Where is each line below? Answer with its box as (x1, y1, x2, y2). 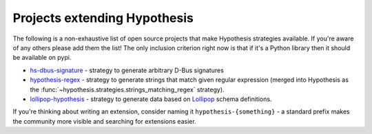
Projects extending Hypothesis (12, 10, 194, 25)
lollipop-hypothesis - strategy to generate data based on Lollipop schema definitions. (30, 95, 272, 103)
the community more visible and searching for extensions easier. (12, 117, 196, 125)
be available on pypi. (12, 54, 72, 62)
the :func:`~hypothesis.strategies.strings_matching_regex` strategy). (30, 85, 225, 93)
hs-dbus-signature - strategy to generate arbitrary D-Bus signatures (30, 66, 224, 74)
